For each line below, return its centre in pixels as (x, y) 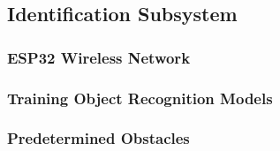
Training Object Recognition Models (140, 98)
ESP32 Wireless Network (99, 57)
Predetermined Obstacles (98, 138)
